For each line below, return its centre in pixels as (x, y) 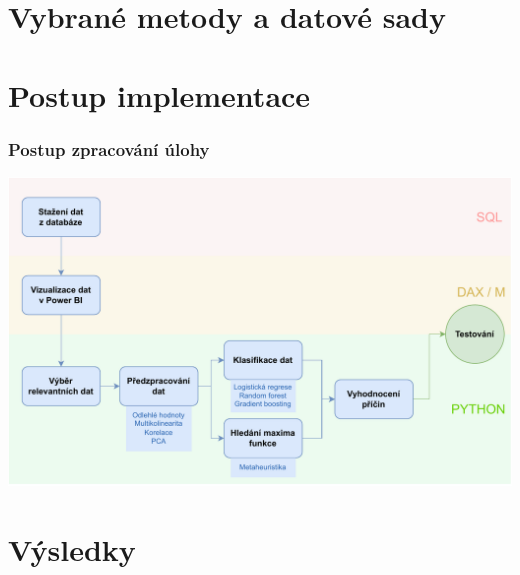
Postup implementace (159, 94)
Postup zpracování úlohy (109, 148)
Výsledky (72, 548)
